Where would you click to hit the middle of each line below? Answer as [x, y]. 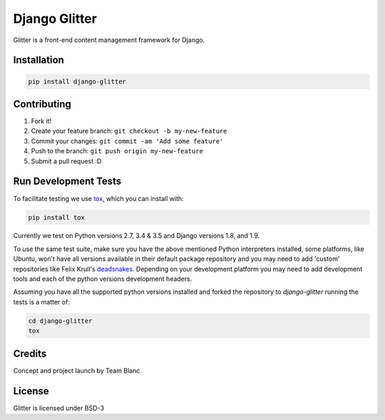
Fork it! [41, 121]
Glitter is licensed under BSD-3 [59, 408]
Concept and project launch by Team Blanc [77, 370]
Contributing [42, 104]
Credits [30, 353]
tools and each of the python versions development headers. [103, 279]
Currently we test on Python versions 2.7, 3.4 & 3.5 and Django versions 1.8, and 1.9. [137, 236]
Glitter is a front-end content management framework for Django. [109, 40]
